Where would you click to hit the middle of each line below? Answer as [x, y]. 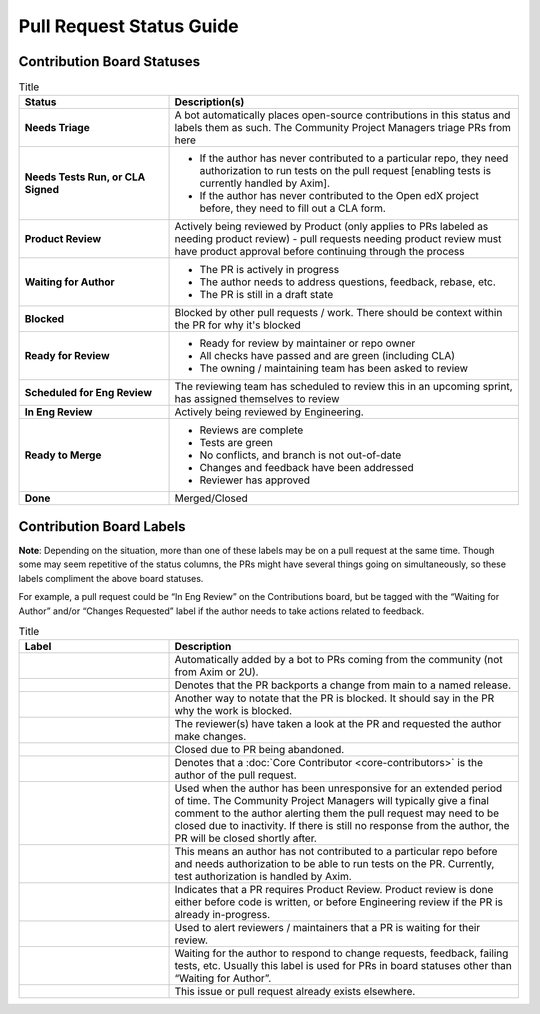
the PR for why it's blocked [238, 325]
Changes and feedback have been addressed [306, 468]
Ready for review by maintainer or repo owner [307, 343]
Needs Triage [57, 128]
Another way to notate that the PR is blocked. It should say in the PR [334, 698]
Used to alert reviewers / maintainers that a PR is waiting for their [327, 928]
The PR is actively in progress [269, 270]
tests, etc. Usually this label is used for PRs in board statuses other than [343, 966]
